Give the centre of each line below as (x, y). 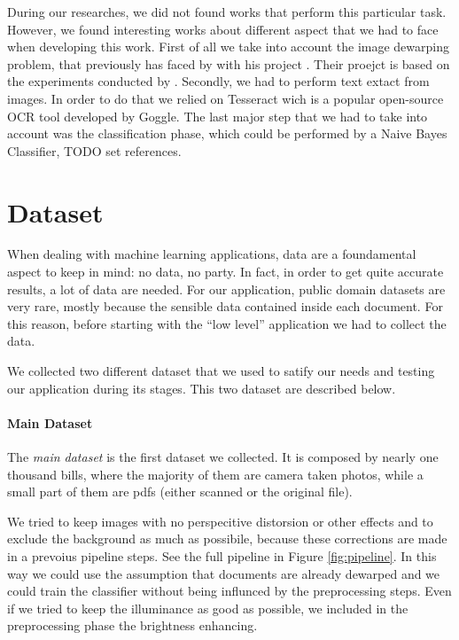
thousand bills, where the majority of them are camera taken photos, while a (215, 474)
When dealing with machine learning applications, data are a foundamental (212, 254)
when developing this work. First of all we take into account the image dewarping (228, 47)
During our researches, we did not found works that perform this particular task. (227, 12)
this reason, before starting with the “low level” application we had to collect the (227, 323)
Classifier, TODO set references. (94, 150)
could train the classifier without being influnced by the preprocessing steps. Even (229, 591)
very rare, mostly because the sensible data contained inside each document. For (225, 306)
